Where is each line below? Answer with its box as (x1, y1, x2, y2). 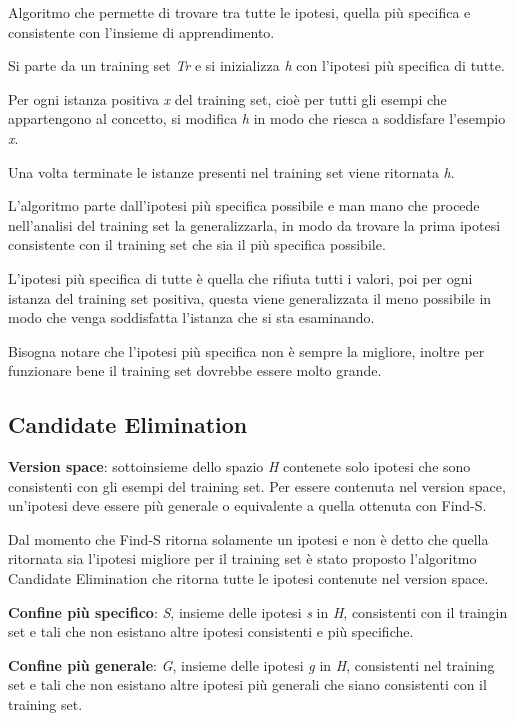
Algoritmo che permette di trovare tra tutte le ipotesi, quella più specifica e (8, 2, 471, 22)
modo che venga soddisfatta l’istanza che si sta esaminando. (8, 307, 375, 328)
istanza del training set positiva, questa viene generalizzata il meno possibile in (8, 287, 492, 308)
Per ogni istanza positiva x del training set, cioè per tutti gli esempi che (8, 88, 447, 109)
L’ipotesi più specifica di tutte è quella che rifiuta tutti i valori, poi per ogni (8, 267, 473, 288)
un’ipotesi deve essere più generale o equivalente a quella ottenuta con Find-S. (8, 495, 487, 516)
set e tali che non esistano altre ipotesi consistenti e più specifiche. (8, 621, 414, 642)
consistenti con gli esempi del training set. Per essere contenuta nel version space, (8, 475, 506, 496)
